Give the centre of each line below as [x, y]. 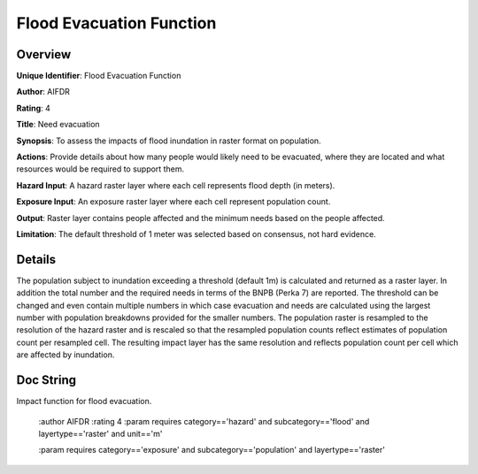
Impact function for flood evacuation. [84, 401]
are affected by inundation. [66, 355]
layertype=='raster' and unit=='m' [100, 433]
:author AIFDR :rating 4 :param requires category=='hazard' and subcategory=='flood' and [204, 421]
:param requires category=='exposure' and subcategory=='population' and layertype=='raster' [212, 450]
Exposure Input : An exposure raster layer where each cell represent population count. [173, 202]
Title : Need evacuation [58, 125]
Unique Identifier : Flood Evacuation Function [99, 76]
